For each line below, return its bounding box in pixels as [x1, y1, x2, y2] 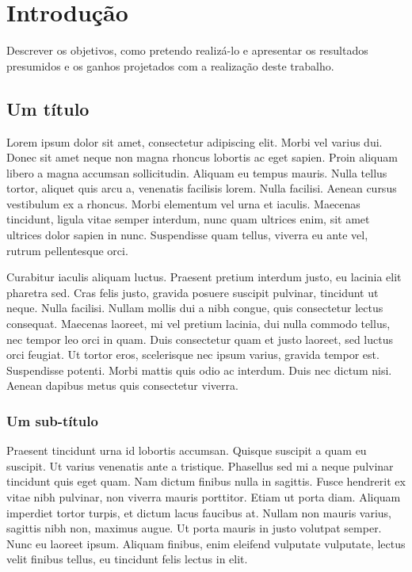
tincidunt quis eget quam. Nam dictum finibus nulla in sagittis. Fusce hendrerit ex [6, 473, 406, 490]
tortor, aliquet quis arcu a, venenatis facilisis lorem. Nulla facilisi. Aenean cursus [6, 180, 397, 196]
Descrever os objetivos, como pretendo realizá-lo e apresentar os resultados [6, 42, 368, 59]
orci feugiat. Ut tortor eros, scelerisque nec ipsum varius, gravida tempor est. [6, 346, 380, 363]
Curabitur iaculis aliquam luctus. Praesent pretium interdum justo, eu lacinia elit [6, 269, 402, 285]
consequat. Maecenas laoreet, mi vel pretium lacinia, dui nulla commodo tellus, [6, 315, 391, 332]
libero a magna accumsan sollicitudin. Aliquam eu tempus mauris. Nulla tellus [6, 164, 387, 181]
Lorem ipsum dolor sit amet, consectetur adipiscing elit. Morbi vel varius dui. [6, 133, 383, 150]
